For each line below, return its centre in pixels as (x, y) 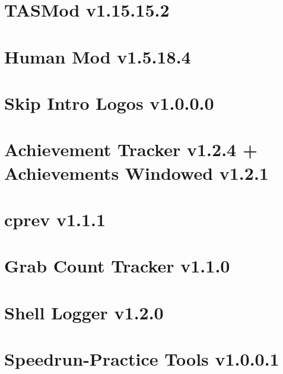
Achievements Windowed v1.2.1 (136, 172)
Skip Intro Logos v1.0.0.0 (109, 102)
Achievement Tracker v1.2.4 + (131, 149)
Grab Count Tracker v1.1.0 (117, 266)
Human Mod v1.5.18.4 (98, 56)
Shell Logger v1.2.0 (84, 312)
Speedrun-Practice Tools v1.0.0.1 (142, 359)
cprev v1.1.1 (55, 219)
